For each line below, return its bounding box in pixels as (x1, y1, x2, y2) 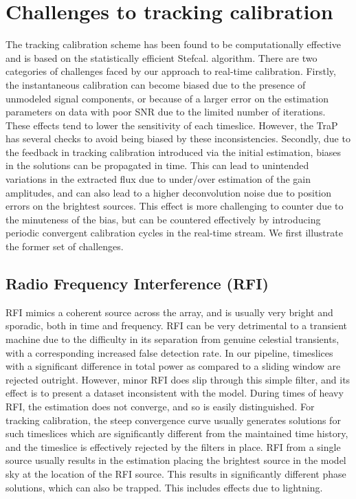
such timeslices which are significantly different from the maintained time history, (5, 426, 348, 441)
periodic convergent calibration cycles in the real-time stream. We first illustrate (5, 225, 343, 240)
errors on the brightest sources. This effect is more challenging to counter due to (5, 199, 344, 213)
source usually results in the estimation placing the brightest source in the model (5, 453, 346, 467)
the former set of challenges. (5, 239, 124, 254)
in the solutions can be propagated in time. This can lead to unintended (5, 158, 309, 173)
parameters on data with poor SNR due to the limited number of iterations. (5, 104, 326, 119)
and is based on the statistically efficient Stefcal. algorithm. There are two (5, 50, 318, 65)
